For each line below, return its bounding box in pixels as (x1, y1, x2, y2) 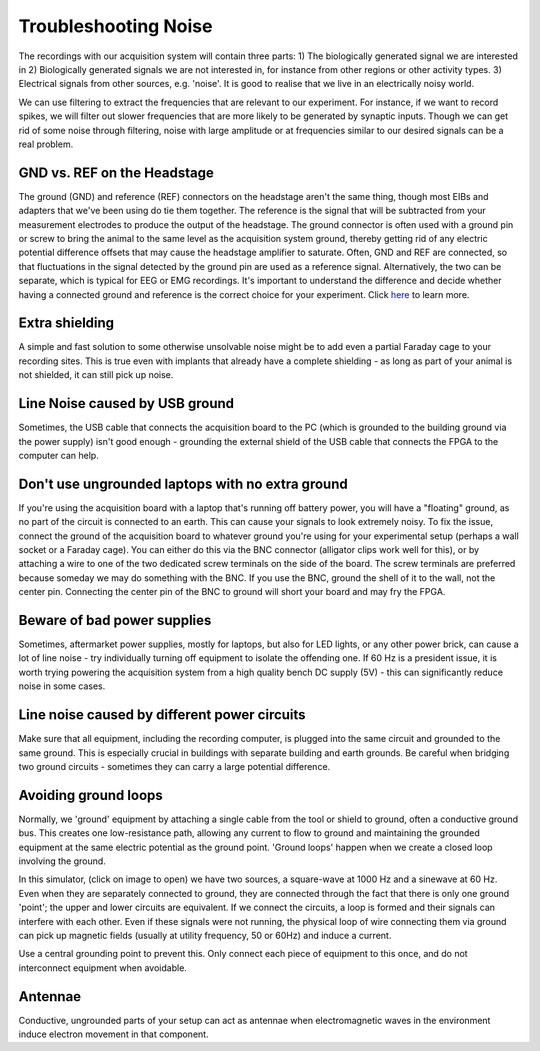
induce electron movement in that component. (18, 1028, 209, 1040)
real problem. (18, 138, 74, 150)
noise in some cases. (18, 680, 106, 692)
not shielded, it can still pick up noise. (18, 369, 174, 381)
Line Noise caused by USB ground (18, 395, 235, 412)
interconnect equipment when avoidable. (18, 961, 187, 974)
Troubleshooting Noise (18, 15, 213, 37)
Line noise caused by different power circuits (18, 706, 306, 724)
